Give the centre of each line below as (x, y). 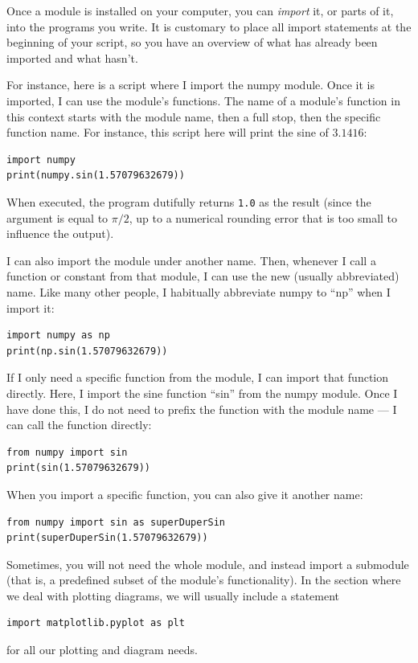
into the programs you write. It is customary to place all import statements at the (209, 26)
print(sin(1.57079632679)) (78, 468)
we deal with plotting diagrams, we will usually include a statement (173, 595)
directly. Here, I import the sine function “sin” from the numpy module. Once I (202, 393)
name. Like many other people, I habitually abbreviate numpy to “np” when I (199, 291)
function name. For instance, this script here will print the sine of (168, 132)
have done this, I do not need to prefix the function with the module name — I (202, 409)
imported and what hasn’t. (72, 57)
